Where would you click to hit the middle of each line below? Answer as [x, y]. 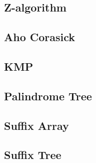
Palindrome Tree [48, 96]
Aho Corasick [40, 37]
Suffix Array [36, 125]
